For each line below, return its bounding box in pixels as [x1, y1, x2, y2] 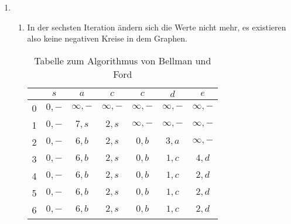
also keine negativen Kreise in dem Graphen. [27, 32, 187, 44]
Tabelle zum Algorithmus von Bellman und [34, 53, 211, 67]
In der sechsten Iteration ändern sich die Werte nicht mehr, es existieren [27, 20, 286, 33]
